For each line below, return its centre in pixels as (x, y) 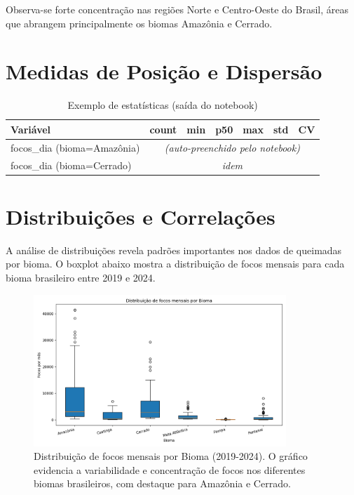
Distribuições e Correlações (141, 216)
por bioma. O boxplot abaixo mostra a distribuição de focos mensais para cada (175, 264)
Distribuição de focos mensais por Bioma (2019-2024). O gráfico (171, 456)
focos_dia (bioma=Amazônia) (75, 147)
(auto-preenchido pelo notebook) (232, 147)
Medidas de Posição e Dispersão (164, 71)
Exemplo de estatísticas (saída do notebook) (163, 105)
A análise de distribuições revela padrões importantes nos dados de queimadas (174, 250)
